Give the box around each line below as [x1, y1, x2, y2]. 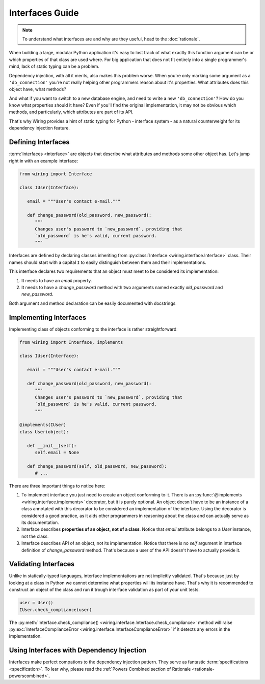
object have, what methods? [9, 86, 66, 92]
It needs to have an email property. [21, 277, 92, 283]
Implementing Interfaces [9, 313, 86, 322]
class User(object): [19, 429, 69, 434]
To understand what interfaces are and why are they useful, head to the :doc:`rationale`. [22, 36, 200, 42]
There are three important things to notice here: [9, 483, 106, 489]
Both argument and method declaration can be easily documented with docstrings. [9, 300, 177, 306]
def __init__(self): [27, 443, 77, 448]
